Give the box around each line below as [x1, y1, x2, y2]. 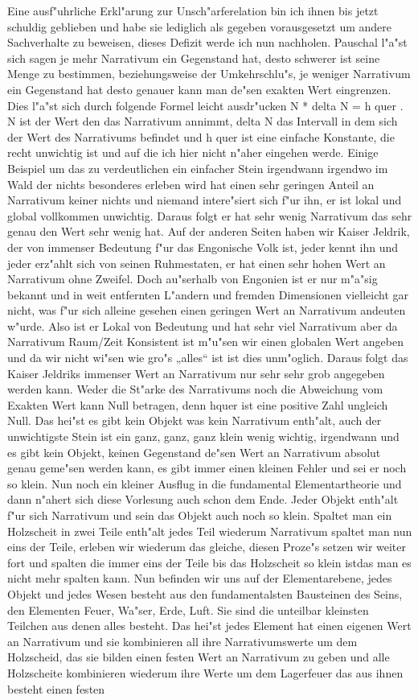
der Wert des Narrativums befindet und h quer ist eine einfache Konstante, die [7, 128, 395, 145]
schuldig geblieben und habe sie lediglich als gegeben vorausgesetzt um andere [7, 18, 391, 35]
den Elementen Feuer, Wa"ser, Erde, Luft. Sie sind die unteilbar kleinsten [7, 601, 369, 618]
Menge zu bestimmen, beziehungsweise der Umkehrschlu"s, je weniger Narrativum [7, 65, 411, 82]
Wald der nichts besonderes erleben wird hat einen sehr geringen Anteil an [7, 175, 375, 192]
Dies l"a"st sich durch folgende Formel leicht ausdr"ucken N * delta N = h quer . [7, 97, 404, 113]
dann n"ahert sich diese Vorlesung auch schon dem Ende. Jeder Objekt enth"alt [7, 491, 399, 508]
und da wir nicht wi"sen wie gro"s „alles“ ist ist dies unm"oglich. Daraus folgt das [7, 349, 408, 366]
